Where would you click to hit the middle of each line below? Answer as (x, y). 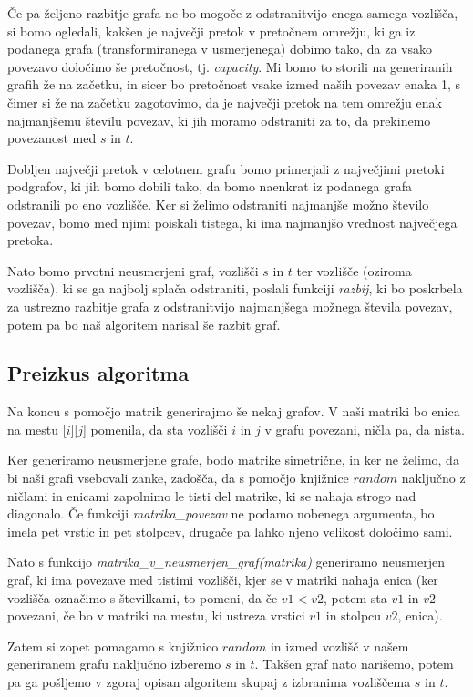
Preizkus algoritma (98, 373)
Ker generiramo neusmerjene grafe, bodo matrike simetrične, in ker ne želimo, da (233, 460)
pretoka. (31, 240)
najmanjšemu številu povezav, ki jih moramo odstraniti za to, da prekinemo (219, 120)
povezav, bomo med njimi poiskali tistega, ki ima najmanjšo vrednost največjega (232, 222)
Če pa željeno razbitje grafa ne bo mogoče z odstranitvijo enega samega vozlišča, (233, 13)
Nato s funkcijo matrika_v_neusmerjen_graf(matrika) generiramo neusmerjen (226, 562)
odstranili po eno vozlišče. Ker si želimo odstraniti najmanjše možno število (218, 204)
